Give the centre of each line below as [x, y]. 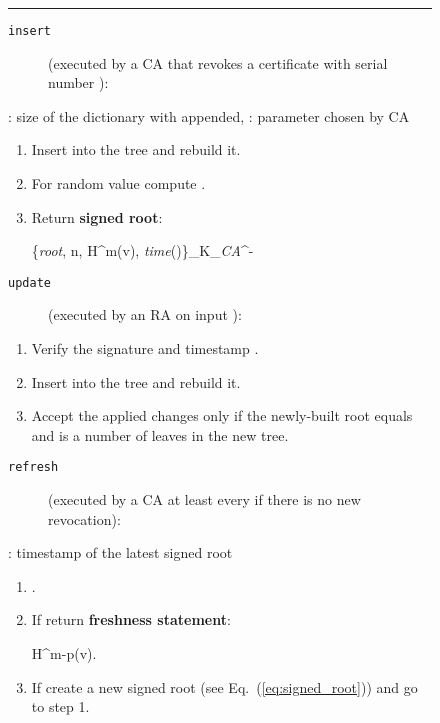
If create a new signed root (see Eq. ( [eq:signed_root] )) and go [224, 686]
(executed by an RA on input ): [145, 314]
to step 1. [60, 706]
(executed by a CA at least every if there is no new [204, 499]
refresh [33, 467]
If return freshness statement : [131, 619]
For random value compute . [118, 183]
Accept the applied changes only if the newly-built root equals [222, 415]
